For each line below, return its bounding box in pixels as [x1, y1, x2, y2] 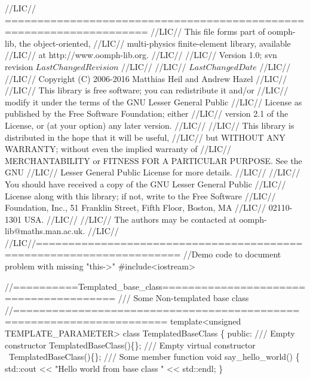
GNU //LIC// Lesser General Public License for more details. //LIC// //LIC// [5, 166, 300, 178]
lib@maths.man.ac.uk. [5, 225, 85, 237]
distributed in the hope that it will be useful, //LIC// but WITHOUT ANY [5, 131, 286, 143]
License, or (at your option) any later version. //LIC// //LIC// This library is [5, 119, 294, 131]
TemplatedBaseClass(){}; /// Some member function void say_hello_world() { [8, 350, 300, 363]
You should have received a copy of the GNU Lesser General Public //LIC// [5, 177, 286, 190]
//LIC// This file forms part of [151, 25, 265, 38]
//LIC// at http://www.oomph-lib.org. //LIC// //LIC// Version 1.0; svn [5, 48, 277, 61]
